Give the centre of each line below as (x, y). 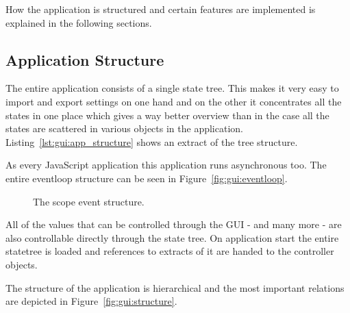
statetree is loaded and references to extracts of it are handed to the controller (170, 251)
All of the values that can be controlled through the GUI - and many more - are (174, 224)
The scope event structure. (89, 201)
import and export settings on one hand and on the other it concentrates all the (174, 101)
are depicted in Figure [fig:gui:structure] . (91, 301)
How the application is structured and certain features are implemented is (161, 9)
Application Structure (85, 59)
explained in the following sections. (79, 22)
